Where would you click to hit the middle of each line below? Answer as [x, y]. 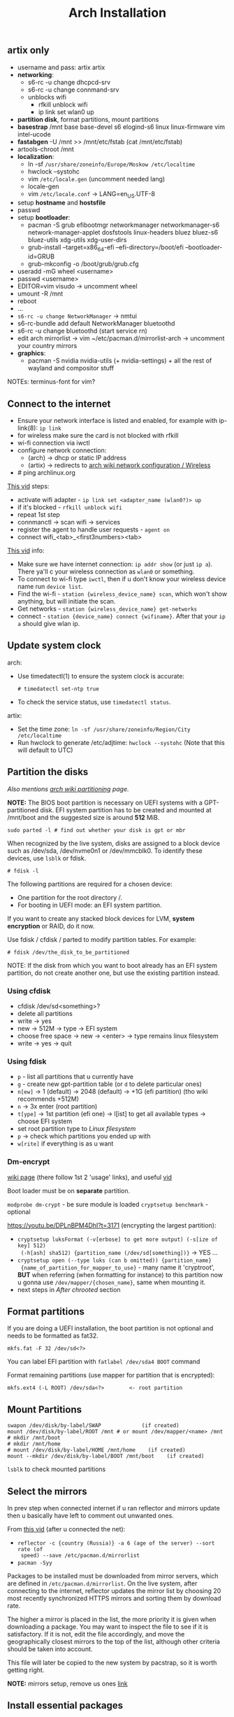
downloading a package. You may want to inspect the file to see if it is [108, 1627]
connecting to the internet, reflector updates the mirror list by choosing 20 [114, 1590]
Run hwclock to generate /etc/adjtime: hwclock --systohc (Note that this [121, 742]
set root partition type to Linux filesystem [76, 1129]
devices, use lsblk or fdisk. [47, 858]
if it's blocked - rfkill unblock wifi [70, 507]
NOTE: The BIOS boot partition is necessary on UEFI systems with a [105, 802]
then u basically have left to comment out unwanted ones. [91, 1515]
